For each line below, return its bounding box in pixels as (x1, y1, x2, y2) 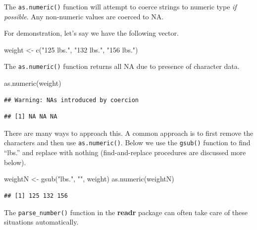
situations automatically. (4, 217, 79, 227)
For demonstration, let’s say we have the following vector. (4, 28, 179, 38)
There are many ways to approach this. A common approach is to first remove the (4, 127, 254, 138)
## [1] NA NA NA (4, 113, 57, 120)
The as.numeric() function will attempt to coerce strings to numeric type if (4, 1, 237, 11)
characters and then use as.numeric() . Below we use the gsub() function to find (4, 137, 251, 148)
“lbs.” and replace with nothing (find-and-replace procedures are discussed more (4, 147, 246, 158)
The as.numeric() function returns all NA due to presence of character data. (4, 61, 240, 71)
